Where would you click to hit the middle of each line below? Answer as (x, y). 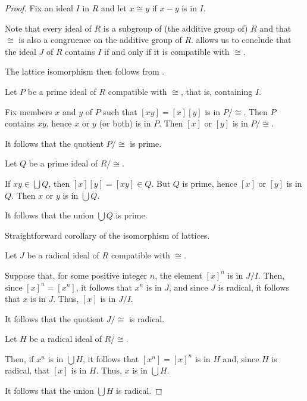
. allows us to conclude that (241, 40)
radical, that (27, 370)
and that (275, 28)
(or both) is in (125, 123)
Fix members (29, 111)
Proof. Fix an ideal (39, 8)
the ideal (21, 51)
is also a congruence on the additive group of (100, 40)
